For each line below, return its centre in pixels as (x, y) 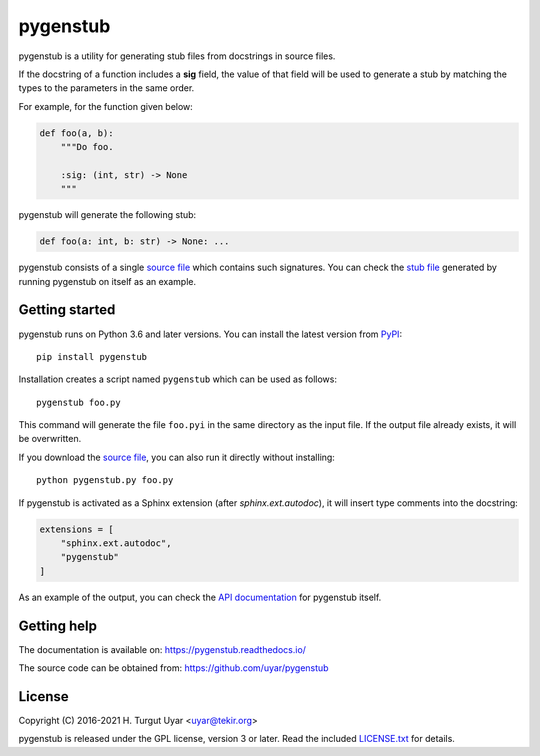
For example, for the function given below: (106, 106)
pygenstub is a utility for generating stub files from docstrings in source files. (177, 56)
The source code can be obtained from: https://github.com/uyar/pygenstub (173, 668)
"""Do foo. (87, 147)
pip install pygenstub (92, 356)
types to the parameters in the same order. (106, 88)
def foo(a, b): (76, 133)
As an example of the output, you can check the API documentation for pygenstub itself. (200, 597)
